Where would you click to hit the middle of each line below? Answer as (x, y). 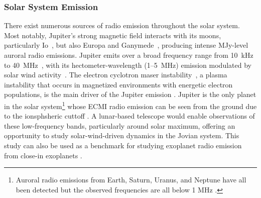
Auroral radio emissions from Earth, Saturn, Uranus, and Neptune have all (131, 180)
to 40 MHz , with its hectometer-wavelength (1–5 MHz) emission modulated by (128, 65)
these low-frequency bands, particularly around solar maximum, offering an (120, 125)
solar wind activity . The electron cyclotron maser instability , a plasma (116, 75)
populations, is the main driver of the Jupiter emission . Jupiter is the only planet (130, 94)
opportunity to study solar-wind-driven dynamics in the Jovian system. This (122, 135)
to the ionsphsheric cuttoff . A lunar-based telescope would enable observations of (129, 116)
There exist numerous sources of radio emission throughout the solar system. (122, 25)
